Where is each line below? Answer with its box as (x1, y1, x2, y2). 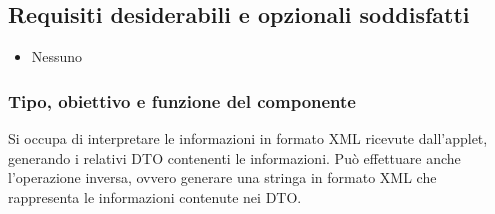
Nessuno (31, 46, 83, 67)
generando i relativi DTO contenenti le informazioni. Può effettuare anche (8, 147, 461, 168)
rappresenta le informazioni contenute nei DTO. (8, 186, 302, 207)
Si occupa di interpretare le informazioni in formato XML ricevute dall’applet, (8, 128, 488, 149)
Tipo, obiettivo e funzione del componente (8, 88, 356, 113)
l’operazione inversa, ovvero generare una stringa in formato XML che (8, 167, 437, 188)
